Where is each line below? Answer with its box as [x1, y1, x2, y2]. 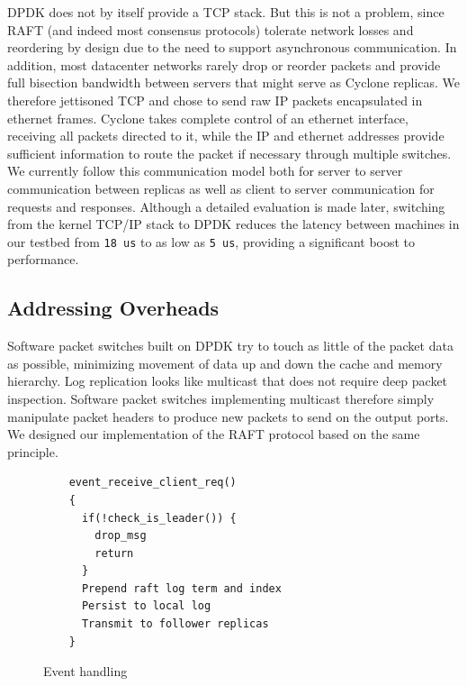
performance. [7, 250, 79, 269]
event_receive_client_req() [68, 476, 237, 489]
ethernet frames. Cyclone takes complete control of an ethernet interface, [7, 108, 409, 127]
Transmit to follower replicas [81, 617, 269, 631]
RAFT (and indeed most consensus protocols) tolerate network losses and [7, 20, 414, 39]
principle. [7, 442, 58, 461]
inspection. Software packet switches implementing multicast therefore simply [7, 389, 435, 407]
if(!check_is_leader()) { [81, 511, 237, 525]
